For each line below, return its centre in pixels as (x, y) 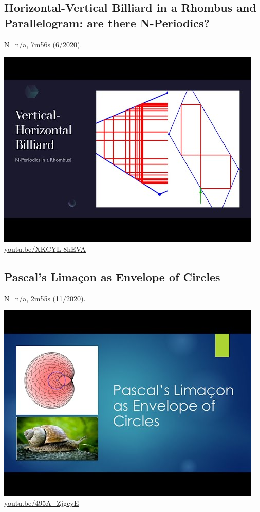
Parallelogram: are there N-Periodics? (107, 22)
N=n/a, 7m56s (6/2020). (43, 44)
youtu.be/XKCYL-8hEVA (45, 249)
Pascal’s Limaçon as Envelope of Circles (112, 276)
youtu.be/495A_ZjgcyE (42, 502)
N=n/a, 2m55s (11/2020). (45, 298)
